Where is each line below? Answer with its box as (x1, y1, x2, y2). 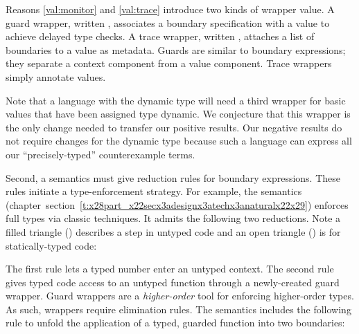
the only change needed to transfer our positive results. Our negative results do (6, 120, 342, 134)
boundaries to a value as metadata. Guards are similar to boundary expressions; (6, 42, 346, 57)
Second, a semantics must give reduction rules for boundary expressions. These (6, 170, 341, 185)
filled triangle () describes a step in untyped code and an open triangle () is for (6, 224, 341, 239)
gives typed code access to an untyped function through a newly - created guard (6, 275, 340, 289)
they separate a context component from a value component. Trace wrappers (6, 56, 332, 71)
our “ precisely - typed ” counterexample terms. (6, 147, 195, 161)
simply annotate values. (6, 69, 106, 84)
